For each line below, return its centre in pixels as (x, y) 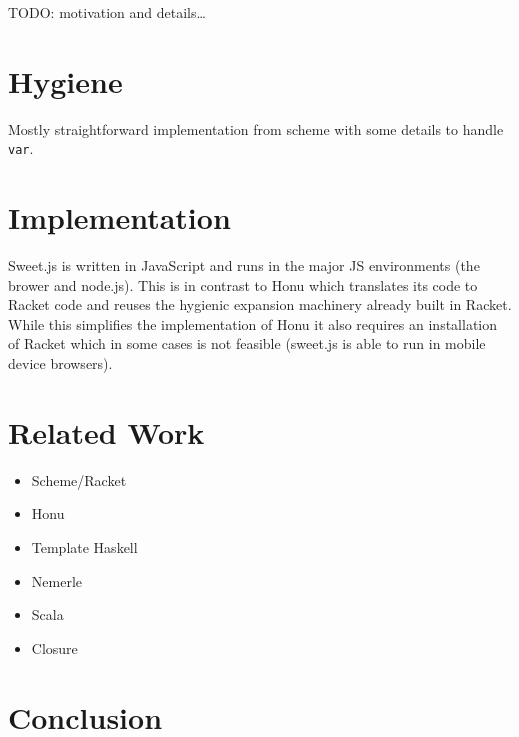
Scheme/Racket (79, 479)
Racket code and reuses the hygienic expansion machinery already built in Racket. (260, 304)
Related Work (106, 431)
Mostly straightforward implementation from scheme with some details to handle (256, 128)
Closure (54, 647)
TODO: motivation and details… (107, 12)
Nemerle (56, 580)
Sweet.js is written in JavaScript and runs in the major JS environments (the (244, 265)
